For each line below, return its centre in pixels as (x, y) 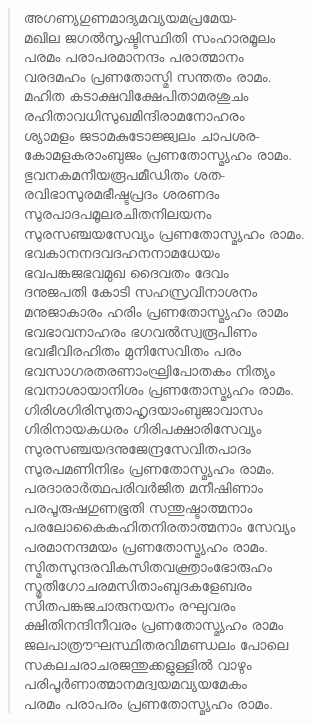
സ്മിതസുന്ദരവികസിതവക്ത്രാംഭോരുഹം (148, 565)
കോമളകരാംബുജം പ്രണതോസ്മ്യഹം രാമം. (158, 154)
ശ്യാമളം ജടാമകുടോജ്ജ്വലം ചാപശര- (141, 134)
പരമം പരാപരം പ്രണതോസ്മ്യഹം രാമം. (148, 702)
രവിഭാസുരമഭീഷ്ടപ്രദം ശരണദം (121, 193)
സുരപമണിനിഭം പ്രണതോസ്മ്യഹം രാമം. (149, 467)
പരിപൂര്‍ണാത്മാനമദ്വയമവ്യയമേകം (135, 683)
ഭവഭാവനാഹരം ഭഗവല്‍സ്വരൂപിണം (140, 330)
